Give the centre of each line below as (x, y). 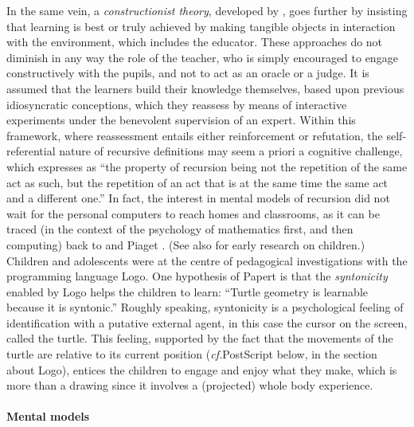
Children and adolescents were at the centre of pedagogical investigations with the (207, 260)
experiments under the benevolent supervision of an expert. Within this (181, 120)
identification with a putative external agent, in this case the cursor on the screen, (207, 322)
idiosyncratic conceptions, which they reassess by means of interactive (177, 104)
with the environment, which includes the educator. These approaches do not (195, 42)
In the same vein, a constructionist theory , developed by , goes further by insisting (207, 10)
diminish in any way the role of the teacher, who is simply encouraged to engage (202, 57)
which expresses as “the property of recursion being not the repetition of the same (207, 166)
